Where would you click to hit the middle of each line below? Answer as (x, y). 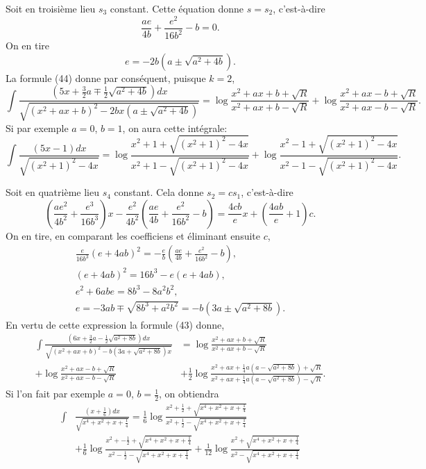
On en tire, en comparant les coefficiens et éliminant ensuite (133, 235)
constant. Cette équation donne (177, 8)
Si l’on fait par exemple (56, 394)
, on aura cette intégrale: (175, 127)
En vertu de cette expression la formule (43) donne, (115, 324)
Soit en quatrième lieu (52, 192)
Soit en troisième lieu (51, 8)
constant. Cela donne (159, 192)
